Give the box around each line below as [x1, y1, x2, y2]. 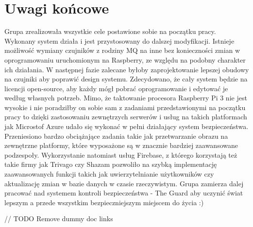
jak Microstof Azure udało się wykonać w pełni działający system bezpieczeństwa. [4, 121, 249, 131]
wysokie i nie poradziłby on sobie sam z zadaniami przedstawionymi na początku [4, 102, 246, 112]
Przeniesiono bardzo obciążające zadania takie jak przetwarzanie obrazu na [4, 130, 228, 141]
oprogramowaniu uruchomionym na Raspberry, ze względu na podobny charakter [4, 54, 246, 65]
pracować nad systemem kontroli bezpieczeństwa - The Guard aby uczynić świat [4, 188, 243, 198]
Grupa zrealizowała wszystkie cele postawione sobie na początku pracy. [4, 26, 216, 36]
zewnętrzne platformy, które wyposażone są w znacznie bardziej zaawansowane [4, 140, 238, 150]
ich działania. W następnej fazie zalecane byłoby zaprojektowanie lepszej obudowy [4, 64, 249, 74]
